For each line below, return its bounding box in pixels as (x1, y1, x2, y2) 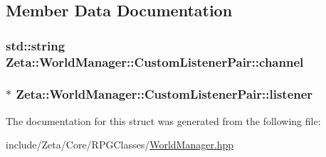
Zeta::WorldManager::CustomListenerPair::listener (16, 85, 313, 103)
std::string (6, 36, 65, 54)
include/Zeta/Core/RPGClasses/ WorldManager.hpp (6, 137, 234, 152)
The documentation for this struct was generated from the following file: (6, 113, 321, 128)
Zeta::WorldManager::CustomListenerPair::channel (6, 53, 304, 70)
